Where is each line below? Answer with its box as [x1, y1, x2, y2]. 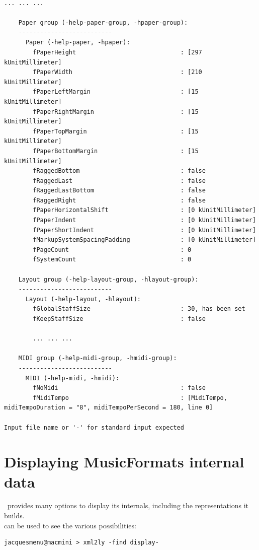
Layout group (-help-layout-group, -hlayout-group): [18, 276, 199, 283]
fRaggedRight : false [33, 196, 206, 204]
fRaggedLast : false [33, 177, 206, 184]
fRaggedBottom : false [33, 167, 206, 175]
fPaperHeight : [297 [33, 48, 202, 56]
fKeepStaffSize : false [33, 315, 206, 322]
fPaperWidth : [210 [33, 68, 202, 76]
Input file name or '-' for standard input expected [4, 424, 184, 431]
